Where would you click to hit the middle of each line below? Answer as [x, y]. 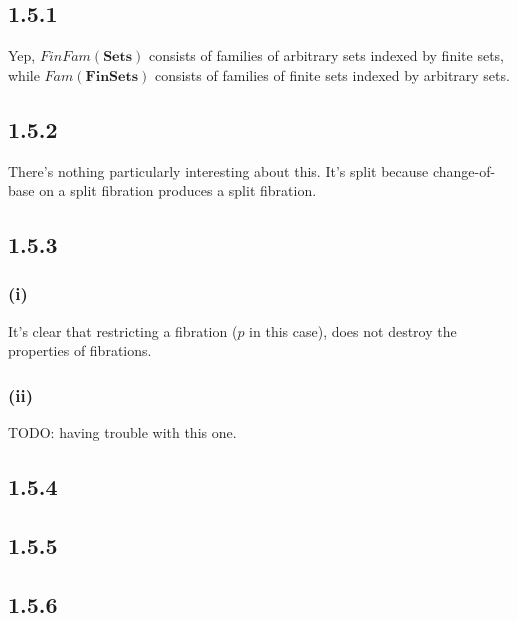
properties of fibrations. [80, 350]
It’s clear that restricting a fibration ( [123, 330]
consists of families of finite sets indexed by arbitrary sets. [332, 74]
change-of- [464, 170]
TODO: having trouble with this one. [122, 432]
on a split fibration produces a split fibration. [178, 190]
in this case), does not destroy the [353, 330]
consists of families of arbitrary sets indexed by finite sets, [326, 55]
